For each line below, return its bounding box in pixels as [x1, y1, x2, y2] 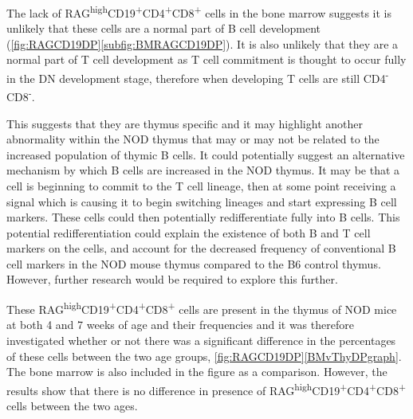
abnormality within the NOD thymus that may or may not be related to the [6, 131, 380, 147]
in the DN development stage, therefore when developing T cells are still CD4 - [6, 68, 389, 86]
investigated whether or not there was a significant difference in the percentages [6, 331, 396, 348]
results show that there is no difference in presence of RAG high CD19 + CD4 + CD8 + [6, 379, 406, 398]
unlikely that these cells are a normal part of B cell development [6, 20, 321, 37]
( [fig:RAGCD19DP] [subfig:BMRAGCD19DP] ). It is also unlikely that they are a [6, 35, 399, 52]
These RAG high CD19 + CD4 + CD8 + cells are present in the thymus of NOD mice [6, 299, 397, 317]
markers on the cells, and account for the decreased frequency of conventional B [6, 240, 396, 256]
